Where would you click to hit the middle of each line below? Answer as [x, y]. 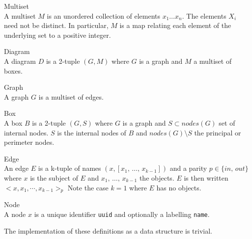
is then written [206, 177]
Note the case [88, 187]
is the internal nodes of [92, 132]
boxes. [13, 70]
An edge [16, 168]
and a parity [188, 168]
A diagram [20, 61]
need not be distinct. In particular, [56, 25]
